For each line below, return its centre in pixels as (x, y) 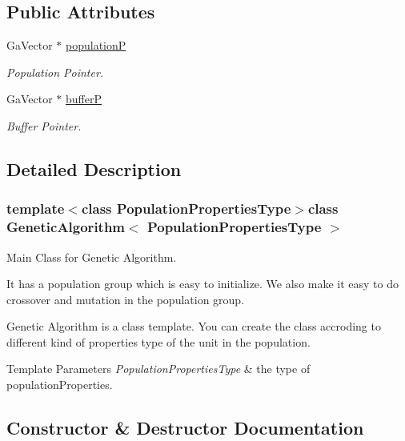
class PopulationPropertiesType (186, 208)
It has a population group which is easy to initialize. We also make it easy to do (203, 284)
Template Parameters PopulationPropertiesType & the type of (158, 369)
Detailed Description (94, 168)
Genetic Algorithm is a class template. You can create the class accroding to (194, 326)
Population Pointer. (55, 72)
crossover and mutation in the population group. (126, 299)
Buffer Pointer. (44, 125)
